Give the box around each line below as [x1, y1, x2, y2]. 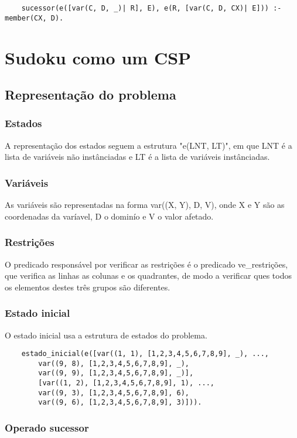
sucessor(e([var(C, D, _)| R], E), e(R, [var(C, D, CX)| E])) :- [21, 4, 282, 12]
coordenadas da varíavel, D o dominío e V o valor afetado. [5, 210, 214, 222]
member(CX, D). [5, 13, 64, 22]
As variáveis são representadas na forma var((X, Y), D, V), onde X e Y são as [5, 199, 285, 211]
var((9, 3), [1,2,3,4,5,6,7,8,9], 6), [38, 388, 189, 397]
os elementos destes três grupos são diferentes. [5, 280, 170, 293]
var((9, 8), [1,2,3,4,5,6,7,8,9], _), [38, 359, 189, 368]
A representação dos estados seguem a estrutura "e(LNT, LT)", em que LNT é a [5, 139, 292, 151]
